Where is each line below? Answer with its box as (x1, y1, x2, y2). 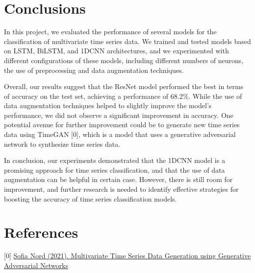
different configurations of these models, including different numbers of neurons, (4, 55, 244, 65)
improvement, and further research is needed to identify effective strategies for (4, 184, 239, 194)
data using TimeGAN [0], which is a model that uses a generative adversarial (4, 129, 236, 139)
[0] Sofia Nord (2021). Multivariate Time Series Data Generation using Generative (4, 250, 251, 261)
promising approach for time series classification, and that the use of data (4, 164, 225, 175)
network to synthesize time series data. (4, 138, 121, 149)
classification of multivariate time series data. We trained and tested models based (4, 36, 251, 46)
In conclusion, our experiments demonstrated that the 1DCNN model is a (4, 155, 225, 165)
